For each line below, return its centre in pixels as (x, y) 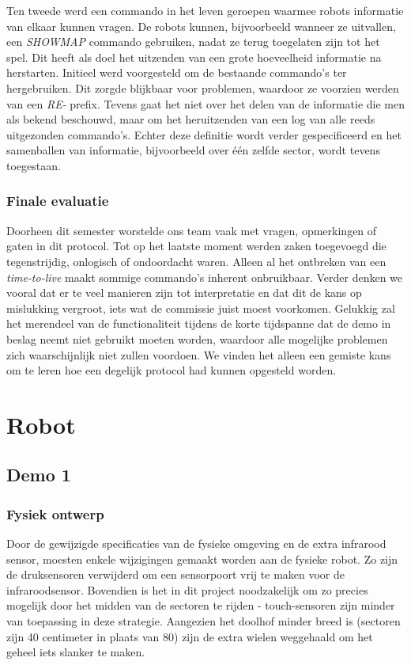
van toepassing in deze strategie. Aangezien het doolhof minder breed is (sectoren (204, 621)
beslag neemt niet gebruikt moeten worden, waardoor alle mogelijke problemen (197, 338)
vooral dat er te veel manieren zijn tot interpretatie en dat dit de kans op (184, 293)
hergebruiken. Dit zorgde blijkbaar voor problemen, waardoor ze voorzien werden (203, 87)
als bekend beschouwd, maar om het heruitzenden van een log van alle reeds (191, 119)
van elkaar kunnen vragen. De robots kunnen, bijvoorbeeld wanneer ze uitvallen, (201, 26)
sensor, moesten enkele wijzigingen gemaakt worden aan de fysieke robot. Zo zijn (202, 559)
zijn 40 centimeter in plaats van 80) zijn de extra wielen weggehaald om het (190, 636)
